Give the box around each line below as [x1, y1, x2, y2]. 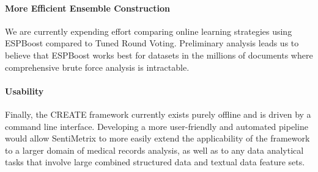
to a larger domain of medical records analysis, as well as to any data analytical [5, 143, 304, 156]
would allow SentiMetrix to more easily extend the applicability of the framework [5, 132, 310, 145]
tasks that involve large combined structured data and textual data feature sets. [5, 156, 305, 168]
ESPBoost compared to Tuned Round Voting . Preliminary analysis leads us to [5, 37, 299, 49]
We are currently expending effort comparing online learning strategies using [5, 24, 292, 37]
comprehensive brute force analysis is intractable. [5, 60, 190, 73]
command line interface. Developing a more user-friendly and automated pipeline [5, 120, 308, 132]
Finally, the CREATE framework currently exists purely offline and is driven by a [5, 107, 311, 120]
